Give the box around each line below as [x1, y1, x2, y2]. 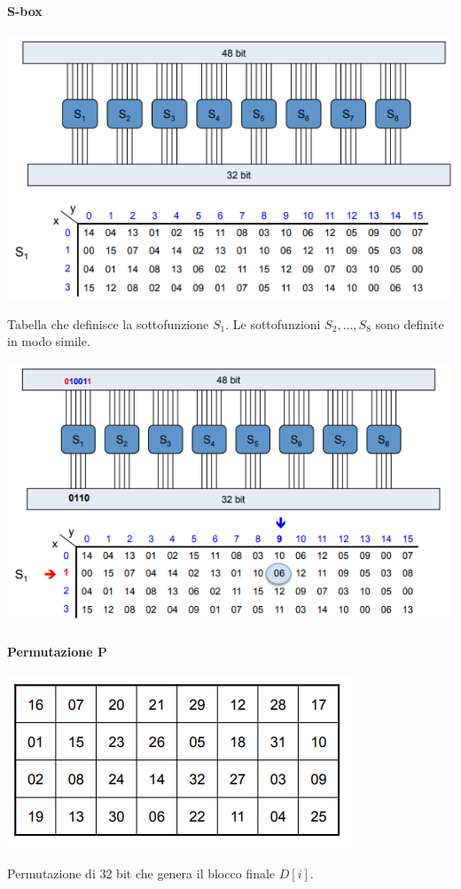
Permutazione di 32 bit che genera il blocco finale [7, 863, 276, 882]
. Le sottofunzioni [225, 314, 321, 333]
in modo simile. [7, 332, 90, 350]
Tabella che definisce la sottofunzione [7, 314, 209, 333]
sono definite [375, 314, 444, 333]
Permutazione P [7, 641, 107, 660]
